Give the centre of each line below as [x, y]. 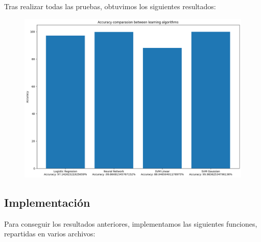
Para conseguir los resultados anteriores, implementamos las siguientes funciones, [131, 223]
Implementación [47, 202]
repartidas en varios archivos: [50, 234]
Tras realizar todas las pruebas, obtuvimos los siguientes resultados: [110, 6]
